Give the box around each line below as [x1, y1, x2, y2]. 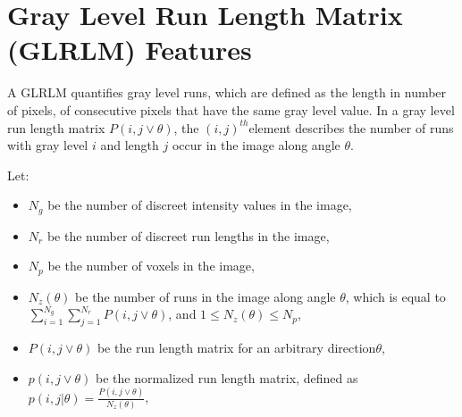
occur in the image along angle [172, 136, 340, 154]
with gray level [7, 136, 88, 154]
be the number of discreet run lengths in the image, [46, 226, 330, 245]
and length [100, 136, 159, 154]
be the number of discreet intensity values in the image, [47, 196, 352, 214]
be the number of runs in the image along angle [75, 287, 336, 305]
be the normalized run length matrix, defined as [95, 368, 358, 387]
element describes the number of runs [248, 118, 454, 137]
